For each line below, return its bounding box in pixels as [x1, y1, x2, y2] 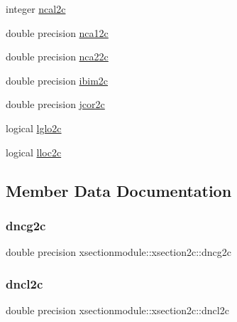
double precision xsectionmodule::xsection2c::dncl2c [6, 302, 229, 317]
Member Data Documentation [6, 179, 232, 201]
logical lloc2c [6, 144, 62, 159]
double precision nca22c [6, 49, 109, 64]
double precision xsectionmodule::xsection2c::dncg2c [6, 245, 232, 259]
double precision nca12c [6, 25, 109, 40]
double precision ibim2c [6, 73, 109, 87]
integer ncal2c [6, 1, 66, 16]
